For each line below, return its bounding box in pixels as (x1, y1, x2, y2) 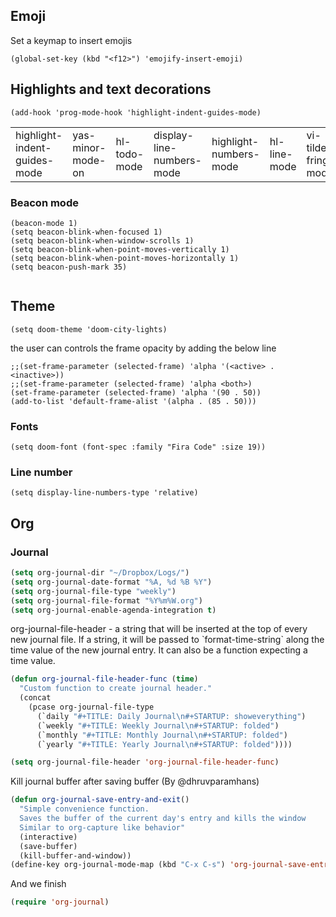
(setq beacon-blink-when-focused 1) (10, 227, 163, 237)
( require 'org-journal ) (10, 897, 110, 908)
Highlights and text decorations (10, 81, 212, 98)
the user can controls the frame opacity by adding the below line (10, 342, 277, 354)
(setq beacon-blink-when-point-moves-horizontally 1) (10, 253, 240, 263)
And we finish (10, 878, 67, 890)
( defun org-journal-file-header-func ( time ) (10, 674, 199, 684)
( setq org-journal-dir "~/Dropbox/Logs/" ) (10, 568, 190, 578)
